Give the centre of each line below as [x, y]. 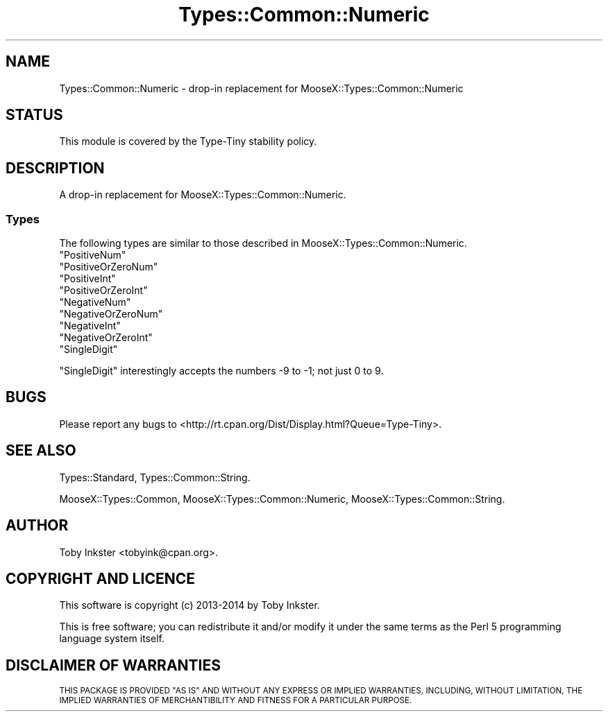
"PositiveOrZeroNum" [109, 267]
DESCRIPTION [55, 168]
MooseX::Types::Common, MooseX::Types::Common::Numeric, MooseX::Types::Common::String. [282, 499]
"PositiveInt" [87, 279]
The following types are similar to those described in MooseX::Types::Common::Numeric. [263, 243]
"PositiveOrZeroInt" [103, 291]
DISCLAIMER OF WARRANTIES [113, 665]
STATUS [34, 115]
